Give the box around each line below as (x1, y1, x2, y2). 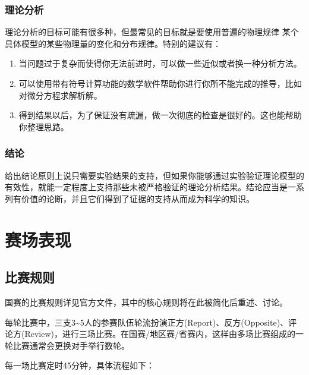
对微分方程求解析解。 (18, 89, 102, 101)
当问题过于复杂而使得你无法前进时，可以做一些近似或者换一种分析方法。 (18, 57, 302, 70)
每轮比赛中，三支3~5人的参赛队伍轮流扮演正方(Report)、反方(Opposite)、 (5, 316, 289, 328)
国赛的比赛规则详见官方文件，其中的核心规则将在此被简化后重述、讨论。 (5, 295, 288, 308)
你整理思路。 (18, 120, 69, 133)
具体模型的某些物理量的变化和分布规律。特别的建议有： (5, 37, 221, 49)
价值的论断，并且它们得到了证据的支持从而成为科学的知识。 (21, 192, 254, 204)
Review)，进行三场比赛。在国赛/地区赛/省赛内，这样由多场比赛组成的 (24, 327, 296, 340)
